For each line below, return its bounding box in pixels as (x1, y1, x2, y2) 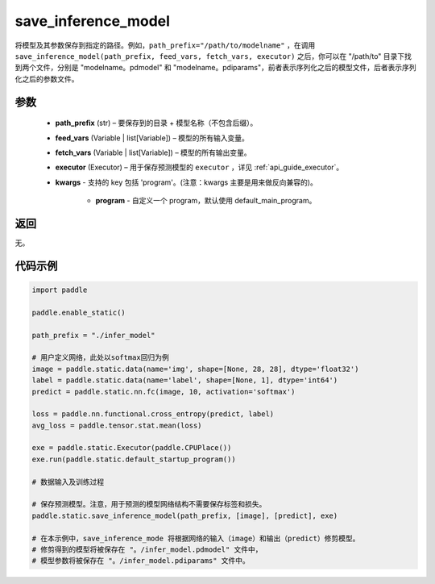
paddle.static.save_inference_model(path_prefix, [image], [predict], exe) (31, 511, 338, 520)
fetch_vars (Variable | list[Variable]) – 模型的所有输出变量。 (55, 148, 251, 157)
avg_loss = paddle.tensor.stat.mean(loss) (31, 420, 202, 430)
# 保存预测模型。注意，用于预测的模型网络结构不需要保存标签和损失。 (31, 500, 267, 509)
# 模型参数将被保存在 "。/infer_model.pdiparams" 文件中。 (31, 557, 250, 565)
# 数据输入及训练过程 (31, 477, 105, 486)
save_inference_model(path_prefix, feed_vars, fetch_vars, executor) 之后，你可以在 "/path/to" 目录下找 (14, 51, 412, 60)
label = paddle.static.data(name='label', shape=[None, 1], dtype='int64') (31, 376, 338, 385)
